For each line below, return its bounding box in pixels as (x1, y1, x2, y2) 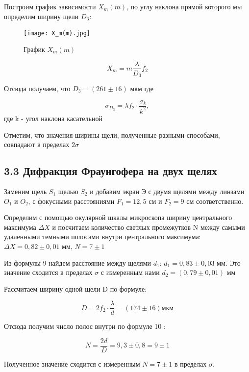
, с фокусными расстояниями (28, 196, 115, 206)
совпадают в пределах (4, 139, 70, 149)
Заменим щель (4, 186, 47, 196)
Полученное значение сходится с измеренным (4, 359, 140, 369)
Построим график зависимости (4, 1, 96, 11)
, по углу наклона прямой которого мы (126, 1, 242, 11)
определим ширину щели (4, 11, 79, 21)
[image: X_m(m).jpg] (24, 30, 91, 37)
